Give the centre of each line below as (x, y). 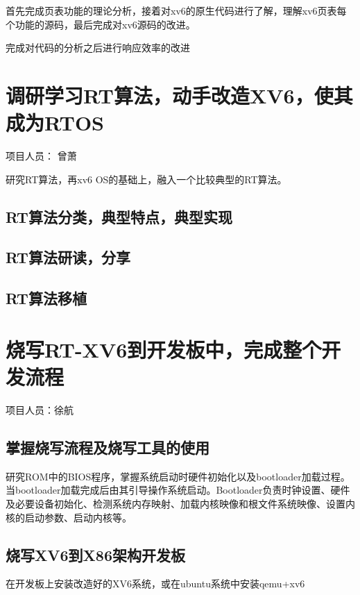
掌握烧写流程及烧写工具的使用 (108, 447)
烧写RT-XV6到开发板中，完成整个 (164, 349)
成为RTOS (55, 123)
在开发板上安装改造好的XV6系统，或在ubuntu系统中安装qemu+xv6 (155, 584)
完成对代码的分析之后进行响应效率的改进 (98, 48)
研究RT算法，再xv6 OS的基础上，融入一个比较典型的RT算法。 (146, 179)
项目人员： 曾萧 (41, 156)
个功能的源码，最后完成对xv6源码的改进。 (101, 24)
